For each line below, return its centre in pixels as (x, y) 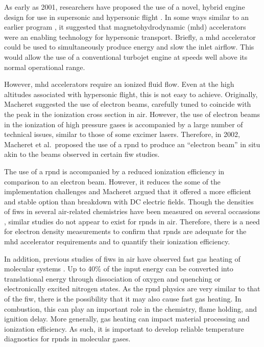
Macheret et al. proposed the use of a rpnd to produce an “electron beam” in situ (132, 144)
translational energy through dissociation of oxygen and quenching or (113, 278)
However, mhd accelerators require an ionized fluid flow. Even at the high (119, 84)
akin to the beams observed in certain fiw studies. (82, 154)
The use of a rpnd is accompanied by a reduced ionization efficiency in (114, 171)
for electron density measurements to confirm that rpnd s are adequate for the (125, 231)
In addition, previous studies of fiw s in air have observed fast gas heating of (122, 258)
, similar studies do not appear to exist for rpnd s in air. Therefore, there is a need (132, 221)
